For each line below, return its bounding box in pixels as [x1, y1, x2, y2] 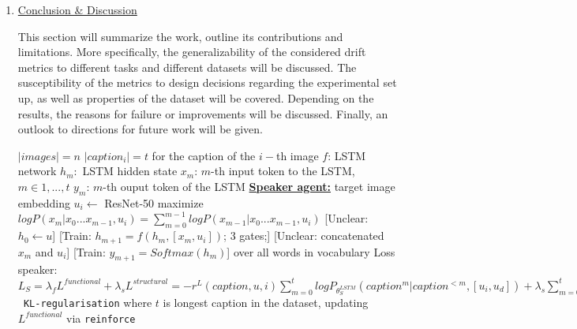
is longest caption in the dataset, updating [163, 294, 369, 311]
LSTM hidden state [82, 163, 178, 179]
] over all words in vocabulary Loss [227, 243, 395, 260]
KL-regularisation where [23, 294, 152, 311]
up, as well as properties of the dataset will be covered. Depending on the [17, 89, 374, 106]
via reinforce [66, 309, 136, 326]
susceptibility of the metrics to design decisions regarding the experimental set [17, 74, 397, 91]
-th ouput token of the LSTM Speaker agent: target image [103, 178, 395, 194]
